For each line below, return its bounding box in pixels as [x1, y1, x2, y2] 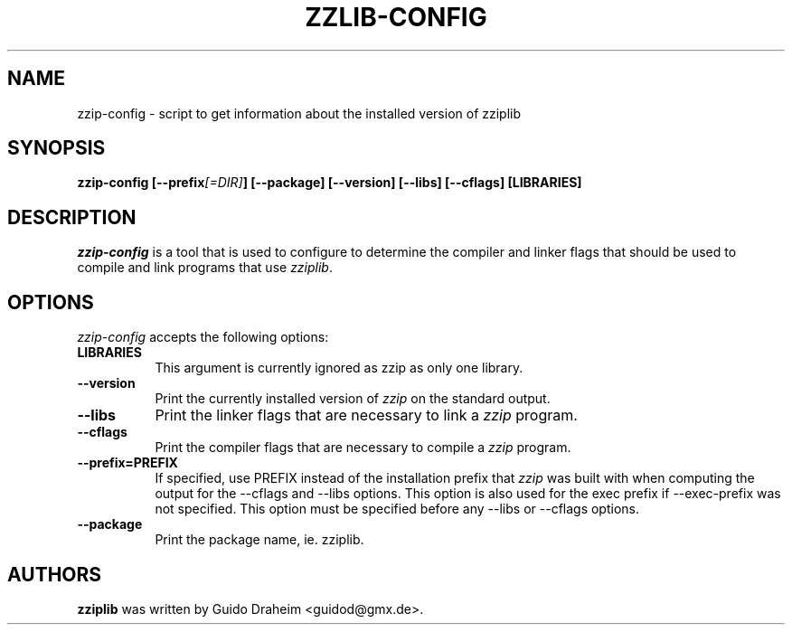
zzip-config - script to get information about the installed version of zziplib [77, 105, 522, 121]
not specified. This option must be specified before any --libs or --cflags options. [155, 501, 639, 517]
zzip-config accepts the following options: [77, 329, 329, 345]
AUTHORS [7, 562, 102, 586]
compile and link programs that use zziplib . [77, 259, 333, 276]
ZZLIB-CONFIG [305, 2, 487, 33]
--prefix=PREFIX [77, 455, 178, 471]
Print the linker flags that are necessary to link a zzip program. [155, 406, 578, 425]
